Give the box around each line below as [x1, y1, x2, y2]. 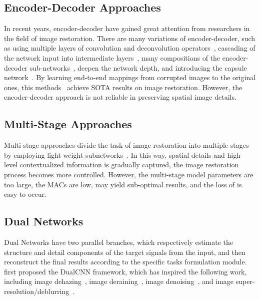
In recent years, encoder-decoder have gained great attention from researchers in [4, 23, 250, 34]
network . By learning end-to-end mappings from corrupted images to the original [4, 72, 256, 83]
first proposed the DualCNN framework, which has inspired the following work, [4, 266, 247, 276]
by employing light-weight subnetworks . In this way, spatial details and [4, 149, 225, 160]
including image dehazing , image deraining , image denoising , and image [4, 276, 234, 286]
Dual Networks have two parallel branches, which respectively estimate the [4, 236, 233, 247]
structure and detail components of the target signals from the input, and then [4, 246, 245, 257]
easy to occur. [4, 189, 46, 199]
